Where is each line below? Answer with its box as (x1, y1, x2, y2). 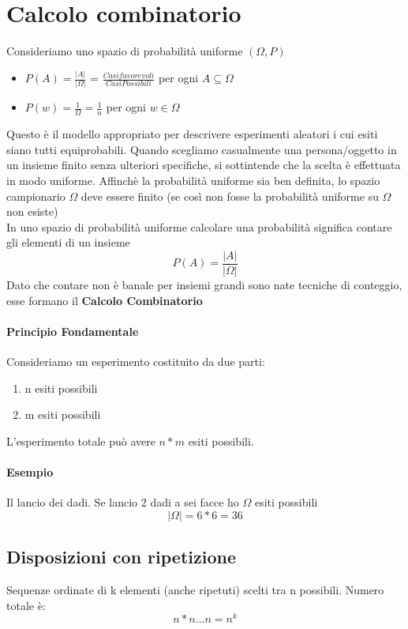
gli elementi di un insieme (6, 234, 130, 250)
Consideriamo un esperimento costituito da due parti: (6, 352, 265, 369)
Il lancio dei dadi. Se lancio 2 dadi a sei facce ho (6, 494, 239, 510)
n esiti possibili (24, 379, 98, 396)
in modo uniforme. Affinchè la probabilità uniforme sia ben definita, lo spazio (6, 171, 380, 188)
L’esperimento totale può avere (6, 432, 155, 449)
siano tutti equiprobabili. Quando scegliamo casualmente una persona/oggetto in (6, 141, 397, 157)
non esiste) (6, 203, 58, 220)
